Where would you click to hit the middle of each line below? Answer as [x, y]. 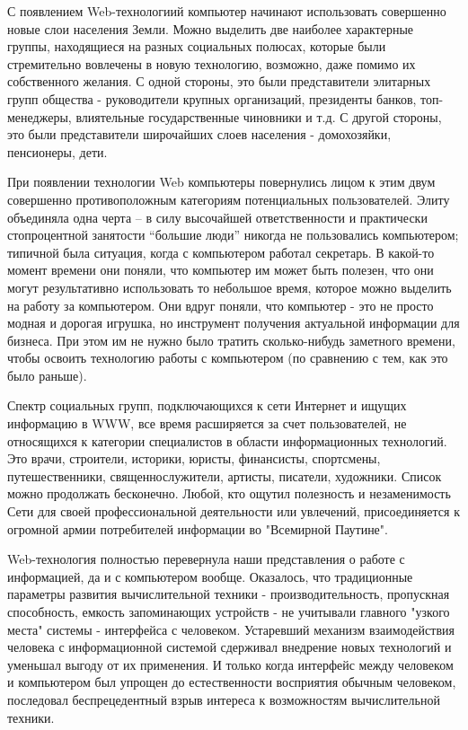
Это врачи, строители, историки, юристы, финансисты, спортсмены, [194, 458]
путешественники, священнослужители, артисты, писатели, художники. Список [225, 475]
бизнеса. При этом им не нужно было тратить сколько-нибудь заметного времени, [231, 340]
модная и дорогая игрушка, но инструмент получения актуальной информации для [234, 323]
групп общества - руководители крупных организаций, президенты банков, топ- [225, 98]
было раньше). [47, 375]
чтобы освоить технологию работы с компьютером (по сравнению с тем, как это [228, 358]
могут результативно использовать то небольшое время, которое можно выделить [230, 287]
